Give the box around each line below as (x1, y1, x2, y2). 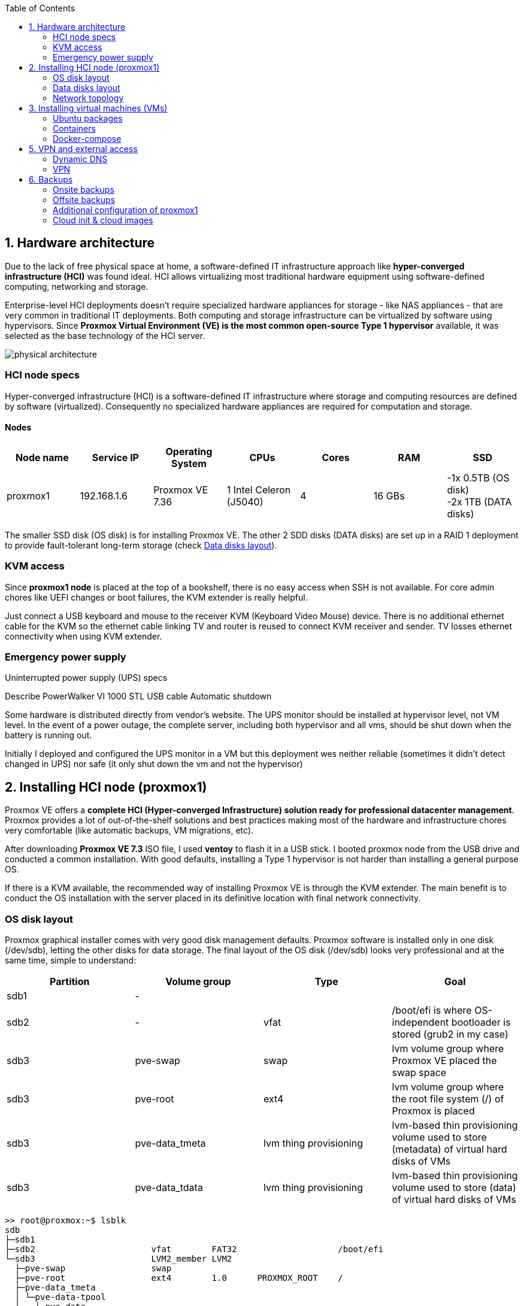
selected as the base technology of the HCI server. (5, 330, 205, 341)
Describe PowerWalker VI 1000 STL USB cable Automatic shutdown (5, 691, 272, 702)
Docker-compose (53, 134, 122, 144)
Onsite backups (53, 184, 114, 195)
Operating (165, 445, 213, 457)
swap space (392, 1066, 447, 1078)
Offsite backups (53, 195, 116, 205)
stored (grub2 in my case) (392, 1028, 508, 1040)
